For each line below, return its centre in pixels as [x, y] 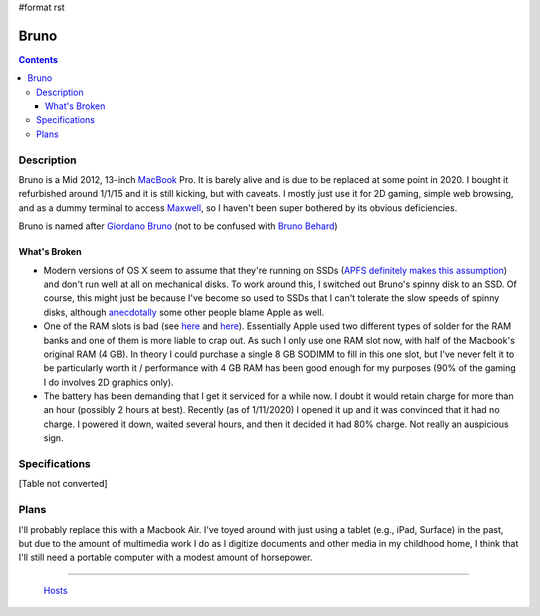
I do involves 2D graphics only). [108, 382]
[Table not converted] [63, 484]
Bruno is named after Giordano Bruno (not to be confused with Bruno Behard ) [178, 226]
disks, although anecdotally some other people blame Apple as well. [184, 312]
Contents [38, 59]
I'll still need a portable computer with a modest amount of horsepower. [165, 557]
